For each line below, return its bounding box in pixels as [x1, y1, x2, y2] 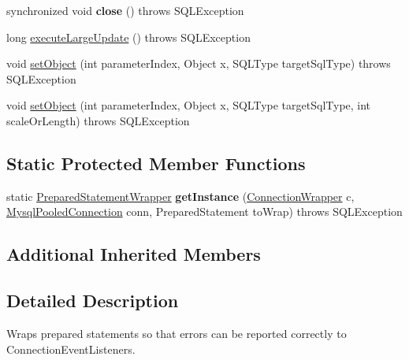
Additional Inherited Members [6, 242, 261, 266]
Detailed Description [6, 288, 179, 313]
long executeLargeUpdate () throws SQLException [6, 28, 251, 45]
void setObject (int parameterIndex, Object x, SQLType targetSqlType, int [6, 97, 371, 113]
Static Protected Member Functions [6, 150, 306, 175]
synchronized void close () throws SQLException [6, 2, 244, 18]
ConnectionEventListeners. [6, 340, 136, 357]
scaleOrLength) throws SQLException [6, 112, 190, 128]
